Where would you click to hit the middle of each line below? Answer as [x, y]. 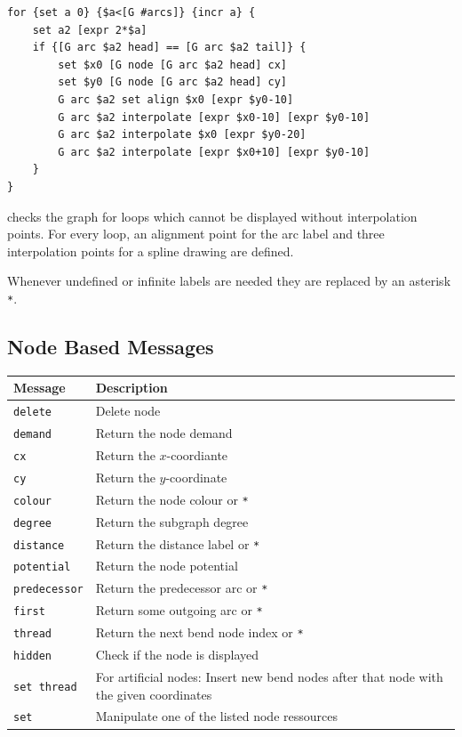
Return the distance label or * [178, 543]
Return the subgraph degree [172, 521]
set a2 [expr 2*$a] [90, 30]
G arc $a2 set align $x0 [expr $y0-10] [176, 99]
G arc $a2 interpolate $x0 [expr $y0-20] [182, 135]
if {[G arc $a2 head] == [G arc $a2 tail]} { [169, 48]
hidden [32, 656]
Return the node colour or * [172, 499]
